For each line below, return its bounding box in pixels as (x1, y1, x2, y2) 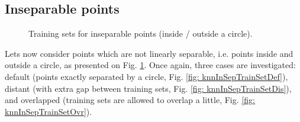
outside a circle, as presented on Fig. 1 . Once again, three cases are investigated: (5, 59, 296, 71)
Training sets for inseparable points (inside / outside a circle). (28, 27, 253, 40)
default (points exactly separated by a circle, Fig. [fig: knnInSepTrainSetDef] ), (5, 70, 288, 82)
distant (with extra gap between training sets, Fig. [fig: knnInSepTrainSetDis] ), (5, 82, 292, 94)
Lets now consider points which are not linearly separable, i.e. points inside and (5, 47, 293, 59)
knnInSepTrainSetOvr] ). (5, 105, 92, 117)
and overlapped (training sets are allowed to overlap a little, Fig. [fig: (5, 94, 255, 106)
